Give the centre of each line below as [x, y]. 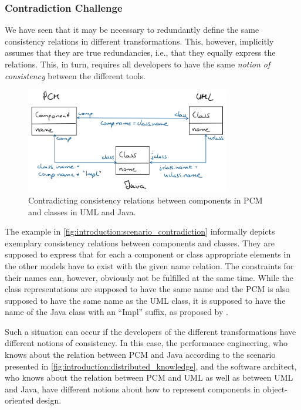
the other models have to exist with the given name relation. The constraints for [149, 265]
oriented [19, 400]
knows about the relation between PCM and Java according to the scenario [140, 355]
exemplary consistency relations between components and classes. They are [140, 243]
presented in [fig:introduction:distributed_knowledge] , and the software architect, [151, 366]
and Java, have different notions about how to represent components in [133, 389]
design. [49, 400]
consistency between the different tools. [75, 75]
